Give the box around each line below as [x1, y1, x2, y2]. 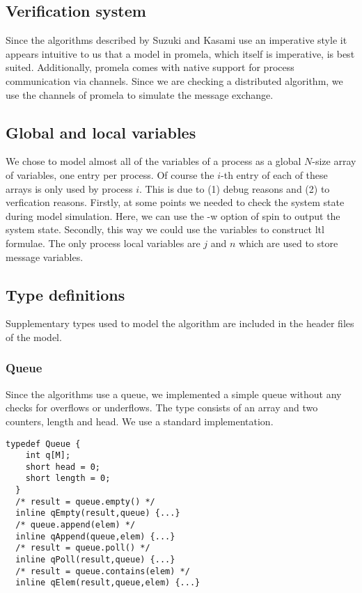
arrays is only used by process [6, 181, 133, 196]
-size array [312, 154, 356, 168]
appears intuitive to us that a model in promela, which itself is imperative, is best [6, 46, 355, 61]
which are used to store [239, 235, 338, 250]
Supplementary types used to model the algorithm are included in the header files [6, 316, 354, 331]
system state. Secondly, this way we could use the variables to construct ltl [6, 222, 324, 237]
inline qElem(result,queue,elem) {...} [15, 578, 200, 588]
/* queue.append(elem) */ [15, 520, 136, 530]
